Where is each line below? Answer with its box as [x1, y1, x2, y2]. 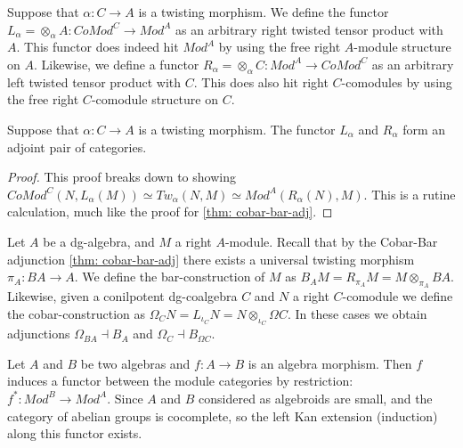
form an [402, 119, 446, 138]
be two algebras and [80, 354, 191, 372]
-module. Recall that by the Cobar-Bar [224, 232, 438, 250]
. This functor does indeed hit [16, 37, 179, 56]
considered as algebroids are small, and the [199, 388, 433, 407]
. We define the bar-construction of [74, 267, 265, 286]
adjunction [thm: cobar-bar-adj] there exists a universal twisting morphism [7, 249, 415, 268]
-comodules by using [341, 72, 452, 91]
